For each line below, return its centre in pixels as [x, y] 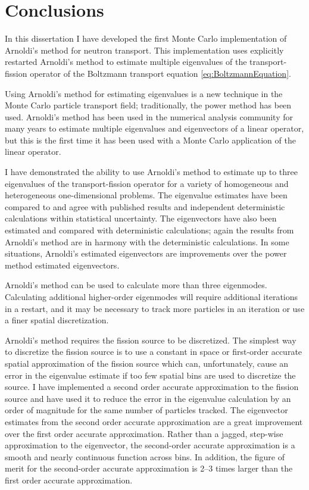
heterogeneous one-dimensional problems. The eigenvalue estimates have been [146, 195]
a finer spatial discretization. [57, 320]
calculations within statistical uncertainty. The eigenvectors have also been [141, 218]
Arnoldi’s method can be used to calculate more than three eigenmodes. [136, 285]
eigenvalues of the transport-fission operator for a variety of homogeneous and [147, 183]
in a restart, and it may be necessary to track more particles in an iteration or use [155, 308]
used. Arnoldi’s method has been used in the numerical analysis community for [149, 116]
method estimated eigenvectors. [62, 265]
